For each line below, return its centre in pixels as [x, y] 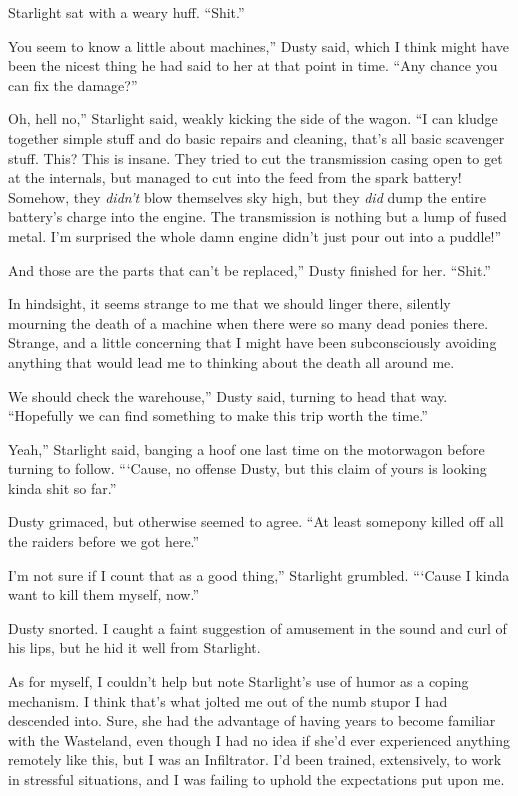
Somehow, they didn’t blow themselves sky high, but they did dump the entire [247, 196]
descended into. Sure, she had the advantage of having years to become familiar [252, 720]
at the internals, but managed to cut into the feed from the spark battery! [235, 177]
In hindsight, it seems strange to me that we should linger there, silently [229, 303]
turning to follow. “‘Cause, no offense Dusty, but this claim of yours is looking [247, 468]
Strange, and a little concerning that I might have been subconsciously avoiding [252, 342]
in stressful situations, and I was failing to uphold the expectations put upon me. [256, 779]
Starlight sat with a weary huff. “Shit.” [126, 12]
